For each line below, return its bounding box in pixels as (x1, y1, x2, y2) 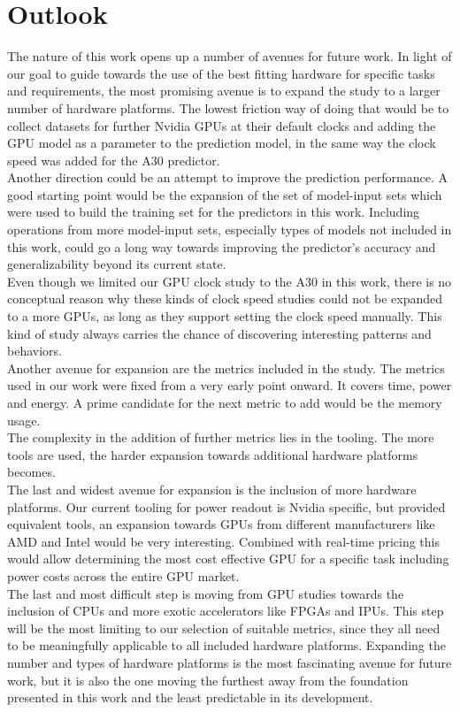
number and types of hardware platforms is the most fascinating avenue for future (7, 653, 452, 671)
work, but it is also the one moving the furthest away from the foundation (7, 670, 409, 689)
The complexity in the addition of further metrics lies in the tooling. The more (7, 428, 434, 447)
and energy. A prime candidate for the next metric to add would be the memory (7, 394, 442, 411)
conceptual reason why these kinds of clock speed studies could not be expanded (7, 289, 443, 308)
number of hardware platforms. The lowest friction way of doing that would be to (7, 98, 449, 117)
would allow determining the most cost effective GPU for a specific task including (7, 549, 449, 568)
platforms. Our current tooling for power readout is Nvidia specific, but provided (7, 497, 446, 516)
